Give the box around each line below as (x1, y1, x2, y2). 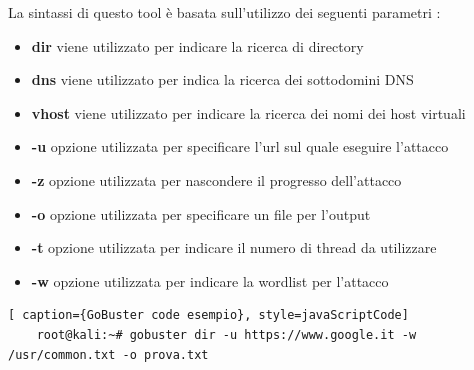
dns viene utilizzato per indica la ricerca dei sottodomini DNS (31, 69, 414, 90)
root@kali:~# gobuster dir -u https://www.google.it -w (36, 327, 417, 342)
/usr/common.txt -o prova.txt (8, 347, 209, 362)
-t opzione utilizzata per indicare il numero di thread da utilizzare (31, 237, 437, 258)
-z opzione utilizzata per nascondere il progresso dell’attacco (31, 169, 402, 190)
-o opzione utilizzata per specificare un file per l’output (31, 203, 371, 224)
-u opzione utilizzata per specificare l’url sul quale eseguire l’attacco (31, 136, 449, 157)
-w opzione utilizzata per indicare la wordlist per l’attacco (31, 270, 389, 291)
